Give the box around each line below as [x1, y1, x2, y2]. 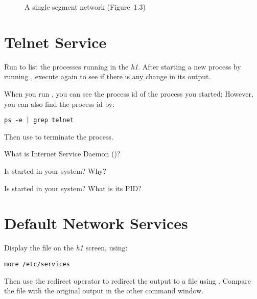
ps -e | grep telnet [4, 117, 74, 124]
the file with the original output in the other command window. [4, 285, 204, 296]
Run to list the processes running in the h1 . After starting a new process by [4, 61, 241, 72]
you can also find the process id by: [4, 98, 115, 109]
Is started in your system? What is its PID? [4, 182, 142, 193]
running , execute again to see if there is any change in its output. [4, 71, 211, 82]
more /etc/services [4, 260, 70, 268]
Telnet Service [4, 31, 107, 52]
